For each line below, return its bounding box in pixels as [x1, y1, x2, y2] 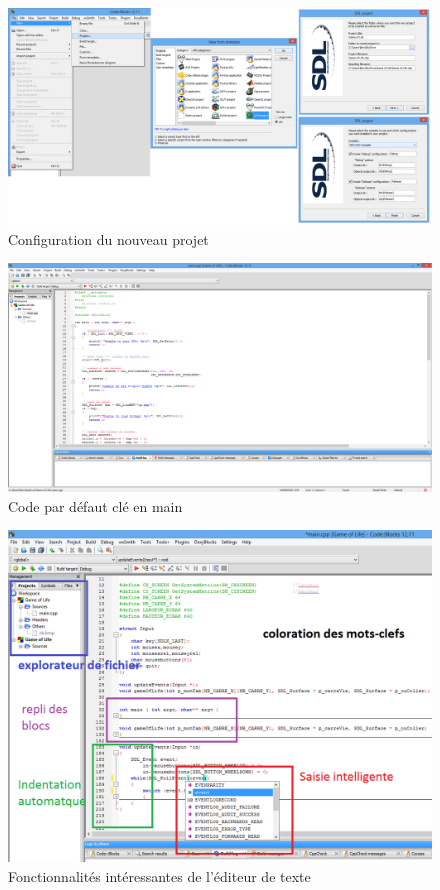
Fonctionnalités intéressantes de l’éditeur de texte [8, 865, 311, 886]
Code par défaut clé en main [8, 495, 183, 516]
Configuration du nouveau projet [8, 228, 209, 249]
